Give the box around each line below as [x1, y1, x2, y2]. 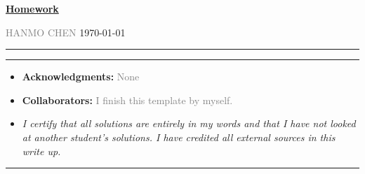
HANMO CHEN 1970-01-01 [6, 24, 126, 39]
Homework [6, 1, 59, 15]
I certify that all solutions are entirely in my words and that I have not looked [22, 116, 356, 131]
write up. [22, 143, 61, 158]
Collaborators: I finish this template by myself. [22, 92, 233, 107]
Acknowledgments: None [22, 69, 140, 84]
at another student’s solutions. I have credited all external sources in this [22, 129, 336, 144]
